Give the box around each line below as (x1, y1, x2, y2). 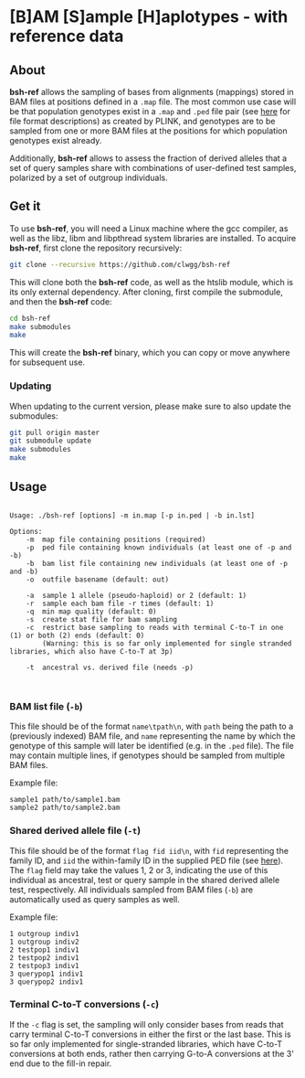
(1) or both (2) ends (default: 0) (9, 631, 145, 640)
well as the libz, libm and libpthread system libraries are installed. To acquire (9, 232, 297, 243)
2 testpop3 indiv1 (9, 961, 79, 970)
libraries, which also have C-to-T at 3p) (9, 646, 174, 656)
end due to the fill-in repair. (9, 1058, 112, 1069)
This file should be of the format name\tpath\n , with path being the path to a (9, 720, 294, 732)
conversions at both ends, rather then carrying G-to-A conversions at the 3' (9, 1048, 295, 1059)
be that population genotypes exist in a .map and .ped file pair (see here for (9, 106, 290, 116)
